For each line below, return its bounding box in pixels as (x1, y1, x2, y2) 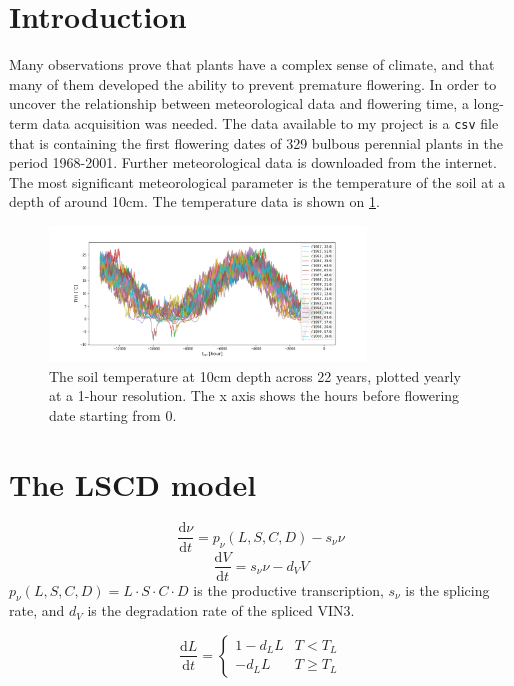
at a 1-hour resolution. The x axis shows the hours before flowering (49, 385, 460, 406)
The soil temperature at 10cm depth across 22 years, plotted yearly (49, 365, 461, 386)
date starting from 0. (49, 404, 177, 425)
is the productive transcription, (193, 579, 384, 600)
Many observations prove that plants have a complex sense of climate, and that (9, 54, 495, 75)
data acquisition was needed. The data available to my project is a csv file (42, 112, 499, 133)
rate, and (9, 600, 65, 621)
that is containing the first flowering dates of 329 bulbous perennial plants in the (9, 132, 504, 153)
